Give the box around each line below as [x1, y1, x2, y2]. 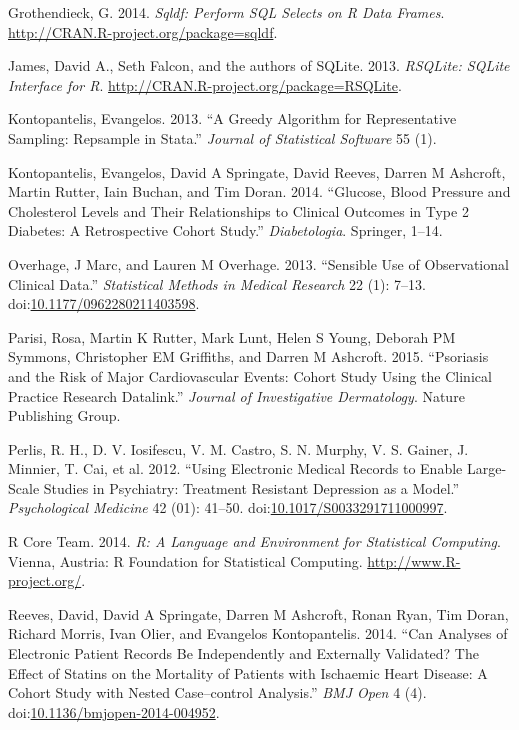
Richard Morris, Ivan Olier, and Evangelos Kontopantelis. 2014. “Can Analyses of [8, 623, 508, 644]
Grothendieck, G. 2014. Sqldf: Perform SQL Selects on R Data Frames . [8, 2, 445, 22]
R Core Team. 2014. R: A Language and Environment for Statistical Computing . [8, 531, 501, 552]
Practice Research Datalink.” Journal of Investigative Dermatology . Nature [8, 385, 465, 406]
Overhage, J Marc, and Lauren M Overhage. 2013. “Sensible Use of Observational [8, 253, 509, 274]
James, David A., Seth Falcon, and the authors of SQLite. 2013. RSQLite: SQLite [8, 55, 510, 76]
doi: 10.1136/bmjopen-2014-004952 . [8, 701, 220, 722]
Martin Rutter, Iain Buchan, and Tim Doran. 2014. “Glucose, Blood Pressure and [8, 181, 511, 202]
